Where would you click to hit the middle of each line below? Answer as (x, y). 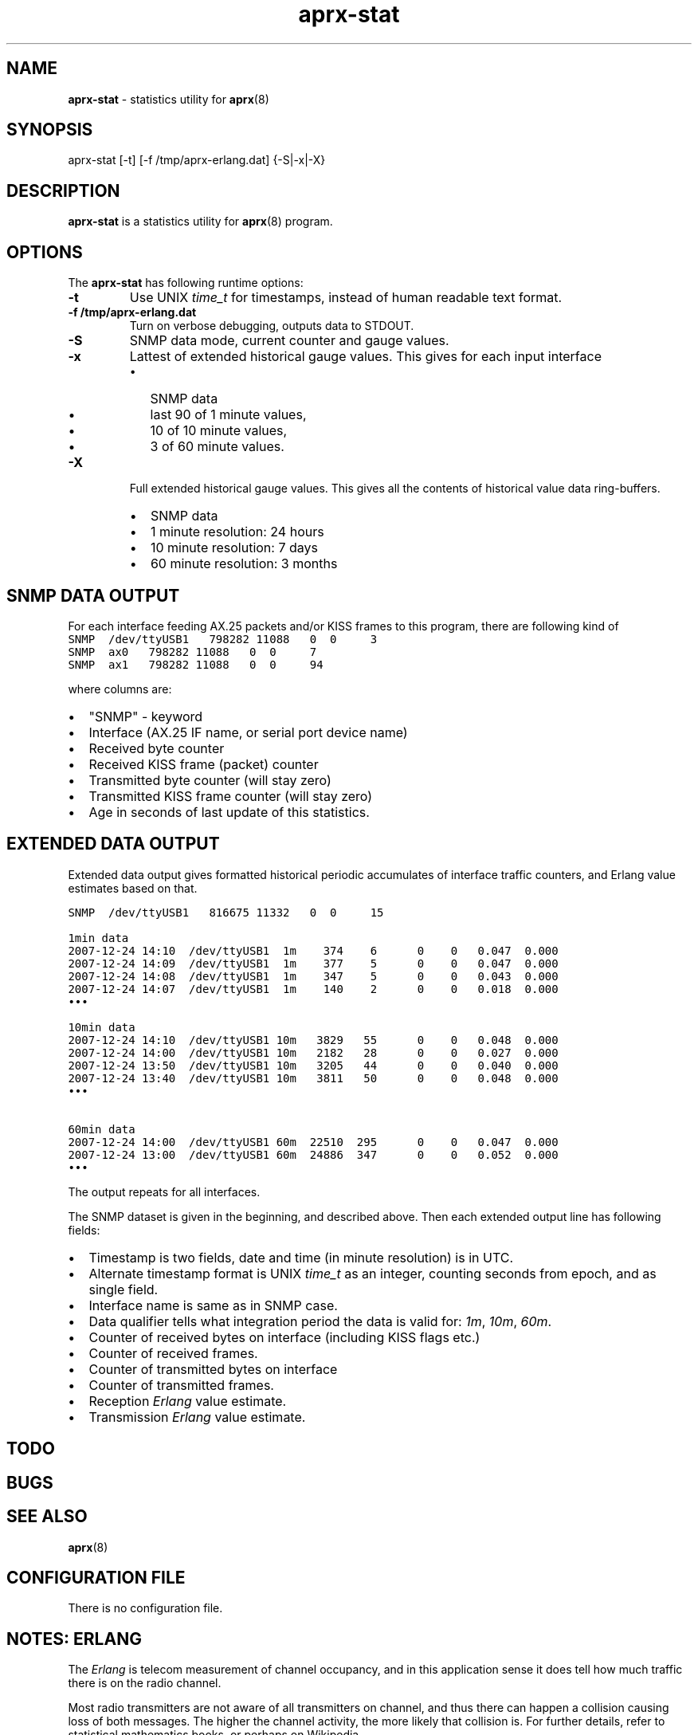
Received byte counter (157, 748)
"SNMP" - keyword (146, 716)
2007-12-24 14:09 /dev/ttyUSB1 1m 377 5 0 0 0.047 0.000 (313, 963)
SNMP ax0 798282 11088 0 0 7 (192, 652)
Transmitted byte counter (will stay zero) (210, 780)
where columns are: (120, 689)
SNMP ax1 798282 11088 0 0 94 (196, 664)
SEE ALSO (47, 1517)
